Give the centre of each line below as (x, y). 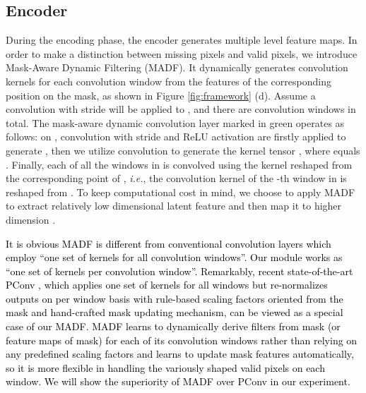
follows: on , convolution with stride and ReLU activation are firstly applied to (176, 137)
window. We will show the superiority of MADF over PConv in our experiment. (178, 381)
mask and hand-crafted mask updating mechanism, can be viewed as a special (175, 312)
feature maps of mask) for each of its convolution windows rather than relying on (182, 340)
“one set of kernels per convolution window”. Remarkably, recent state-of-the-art (179, 271)
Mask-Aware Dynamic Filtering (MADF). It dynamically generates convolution (177, 67)
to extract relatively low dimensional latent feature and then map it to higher (174, 206)
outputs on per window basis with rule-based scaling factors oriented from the (175, 298)
